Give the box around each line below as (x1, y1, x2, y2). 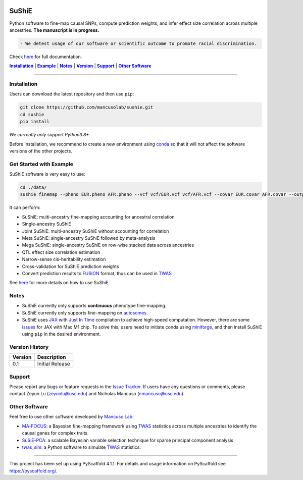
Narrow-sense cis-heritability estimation (22, 256, 106, 262)
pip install (20, 119, 50, 125)
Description (37, 354, 66, 361)
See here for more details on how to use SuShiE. (9, 280, 110, 286)
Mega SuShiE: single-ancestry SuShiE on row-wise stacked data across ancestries (22, 242, 194, 248)
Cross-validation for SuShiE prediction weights (22, 263, 119, 270)
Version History (9, 343, 49, 350)
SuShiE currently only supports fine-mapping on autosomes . (22, 309, 148, 315)
